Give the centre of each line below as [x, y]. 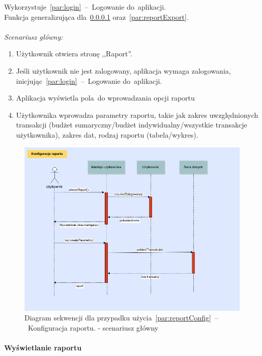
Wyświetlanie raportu [43, 348]
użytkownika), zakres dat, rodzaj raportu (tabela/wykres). [107, 134]
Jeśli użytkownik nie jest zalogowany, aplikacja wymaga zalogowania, [123, 70]
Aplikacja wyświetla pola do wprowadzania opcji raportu [105, 98]
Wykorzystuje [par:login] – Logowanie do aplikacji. [85, 7]
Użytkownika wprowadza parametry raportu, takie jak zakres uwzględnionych [137, 115]
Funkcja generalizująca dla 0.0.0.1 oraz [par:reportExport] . [96, 17]
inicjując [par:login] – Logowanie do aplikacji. [89, 80]
